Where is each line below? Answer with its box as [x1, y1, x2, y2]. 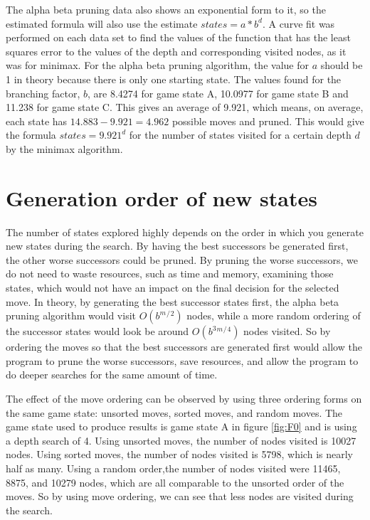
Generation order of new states [6, 183, 317, 212]
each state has [6, 113, 68, 128]
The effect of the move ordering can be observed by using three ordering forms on [6, 391, 362, 405]
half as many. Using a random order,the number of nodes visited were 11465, [6, 460, 341, 475]
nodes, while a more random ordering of [186, 308, 361, 323]
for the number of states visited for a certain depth [129, 127, 351, 142]
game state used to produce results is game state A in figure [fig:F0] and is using [6, 419, 357, 434]
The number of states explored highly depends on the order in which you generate [6, 224, 364, 239]
